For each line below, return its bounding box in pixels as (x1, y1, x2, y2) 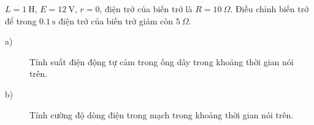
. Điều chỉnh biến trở (230, 2, 309, 15)
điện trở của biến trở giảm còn (58, 14, 173, 27)
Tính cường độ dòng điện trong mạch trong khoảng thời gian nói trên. (29, 108, 294, 121)
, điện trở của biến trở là (99, 2, 193, 15)
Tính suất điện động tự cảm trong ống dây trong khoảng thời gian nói (29, 55, 294, 68)
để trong (5, 14, 37, 27)
